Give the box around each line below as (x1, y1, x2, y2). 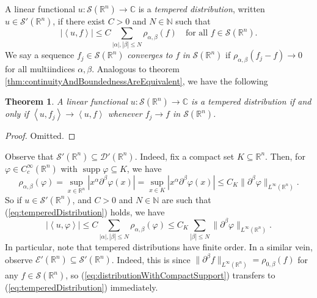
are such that (162, 193, 211, 206)
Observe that (5, 149, 54, 162)
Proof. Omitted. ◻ (5, 129, 76, 142)
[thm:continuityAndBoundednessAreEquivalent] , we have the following (5, 74, 268, 87)
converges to (127, 48, 173, 61)
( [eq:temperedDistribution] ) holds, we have (5, 205, 165, 218)
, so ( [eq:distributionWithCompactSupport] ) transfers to (65, 269, 275, 281)
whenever (107, 107, 142, 120)
